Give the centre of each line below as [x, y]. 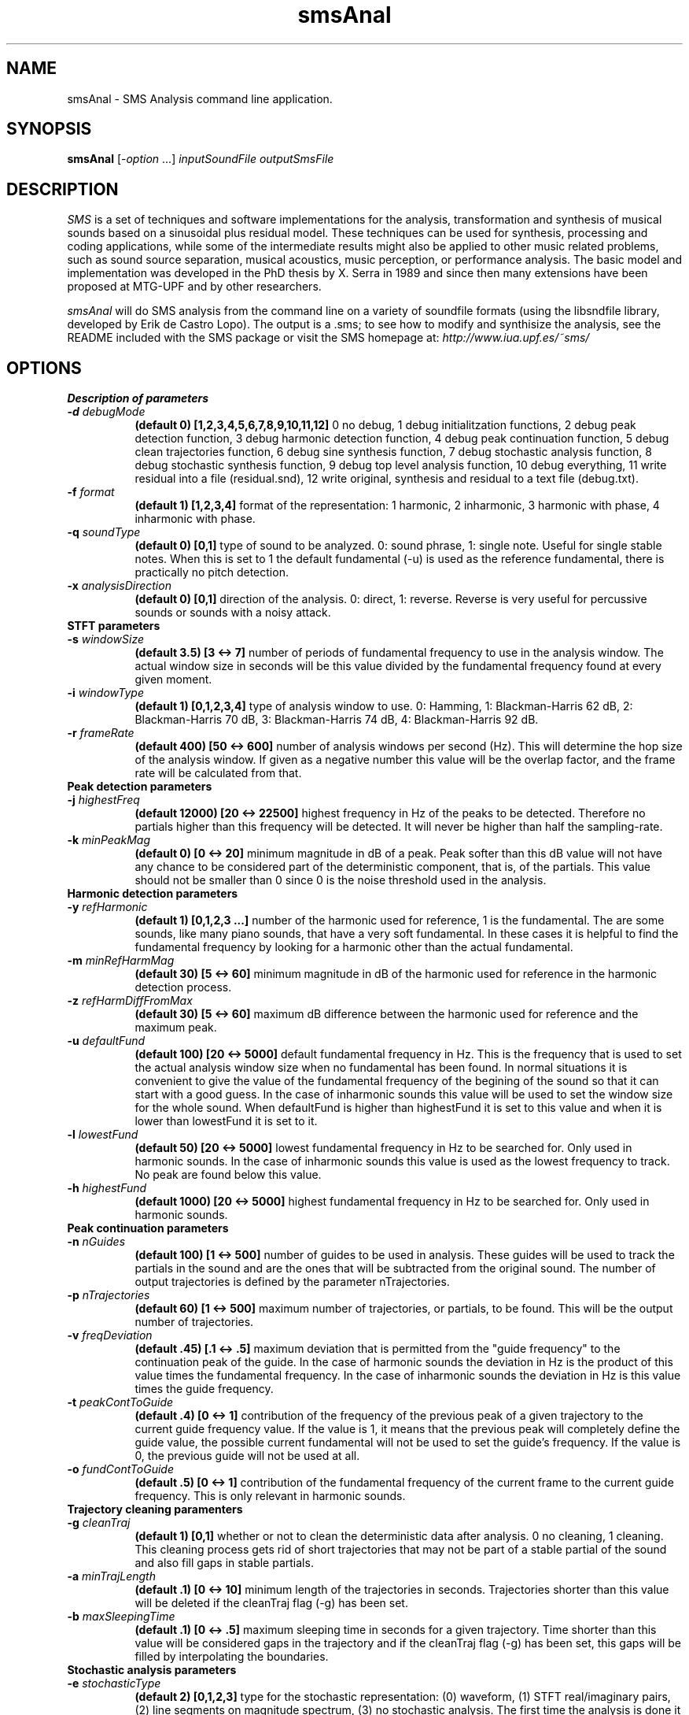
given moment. [173, 680]
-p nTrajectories [109, 1295]
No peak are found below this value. [228, 1175]
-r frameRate [101, 733]
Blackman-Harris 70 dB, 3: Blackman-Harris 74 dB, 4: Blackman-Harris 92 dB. [337, 720]
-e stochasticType [114, 1684]
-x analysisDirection [119, 586]
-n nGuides [96, 1242]
